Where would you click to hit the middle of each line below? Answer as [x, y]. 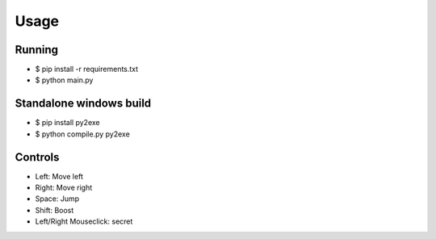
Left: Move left [59, 176]
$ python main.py [64, 80]
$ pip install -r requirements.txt [87, 69]
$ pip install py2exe [67, 123]
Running [37, 50]
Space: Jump [57, 199]
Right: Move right [64, 188]
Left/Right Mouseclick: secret [84, 221]
